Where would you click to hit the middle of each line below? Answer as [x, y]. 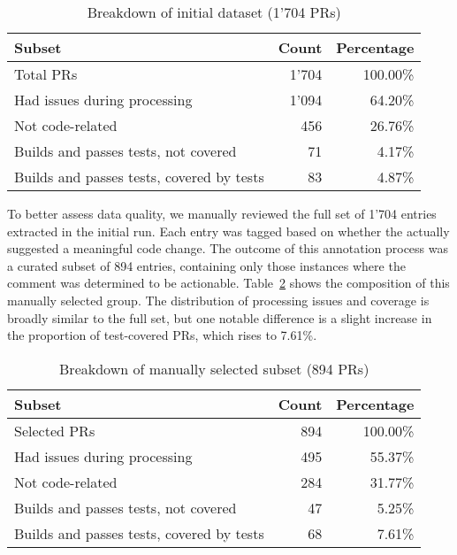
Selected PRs [55, 430]
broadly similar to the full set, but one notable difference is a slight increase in [220, 317]
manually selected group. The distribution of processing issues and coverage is [218, 300]
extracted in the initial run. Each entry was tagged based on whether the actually [228, 231]
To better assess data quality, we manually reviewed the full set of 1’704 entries [222, 213]
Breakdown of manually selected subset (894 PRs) [214, 368]
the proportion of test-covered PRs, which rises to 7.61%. [162, 335]
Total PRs [46, 74]
